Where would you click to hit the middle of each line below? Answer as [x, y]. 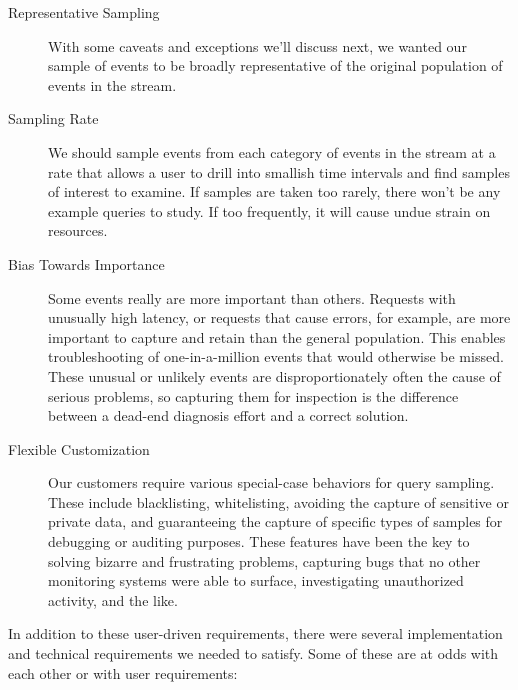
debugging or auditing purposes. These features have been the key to [259, 541]
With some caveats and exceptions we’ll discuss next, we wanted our [257, 45]
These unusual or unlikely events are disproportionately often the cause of [274, 375]
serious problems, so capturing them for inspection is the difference [253, 395]
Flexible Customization [79, 448]
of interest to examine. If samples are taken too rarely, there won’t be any [274, 191]
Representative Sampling [84, 12]
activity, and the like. [113, 599]
